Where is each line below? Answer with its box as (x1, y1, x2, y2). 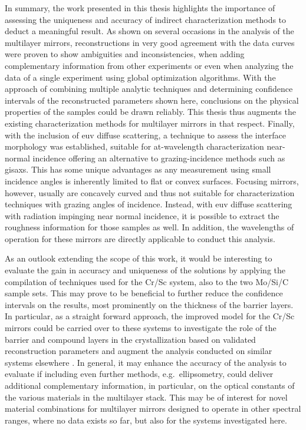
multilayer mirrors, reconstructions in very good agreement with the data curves (5, 36, 295, 48)
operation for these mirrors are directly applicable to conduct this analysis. (5, 232, 275, 244)
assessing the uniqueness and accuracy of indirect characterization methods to (5, 13, 287, 25)
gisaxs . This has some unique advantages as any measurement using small (5, 163, 271, 176)
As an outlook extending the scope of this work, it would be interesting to (5, 252, 272, 264)
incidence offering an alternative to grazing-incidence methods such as (32, 151, 285, 164)
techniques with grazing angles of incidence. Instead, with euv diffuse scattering (5, 198, 292, 210)
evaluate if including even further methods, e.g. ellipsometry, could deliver (5, 368, 274, 380)
